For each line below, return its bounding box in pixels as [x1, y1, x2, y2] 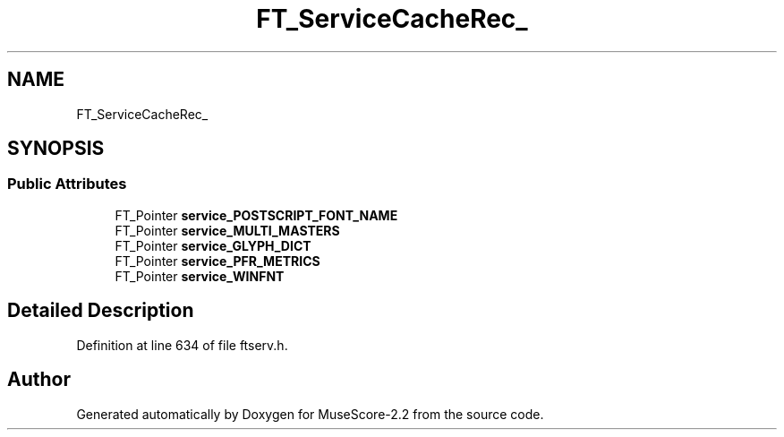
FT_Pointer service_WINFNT [115, 268, 285, 284]
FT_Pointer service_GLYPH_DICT [115, 237, 311, 253]
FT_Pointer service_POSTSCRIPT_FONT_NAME [115, 207, 398, 223]
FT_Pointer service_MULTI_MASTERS [115, 222, 340, 238]
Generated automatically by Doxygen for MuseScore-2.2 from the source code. [76, 406, 544, 422]
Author [7, 368, 71, 391]
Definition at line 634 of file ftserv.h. [76, 337, 288, 353]
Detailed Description [7, 299, 194, 322]
